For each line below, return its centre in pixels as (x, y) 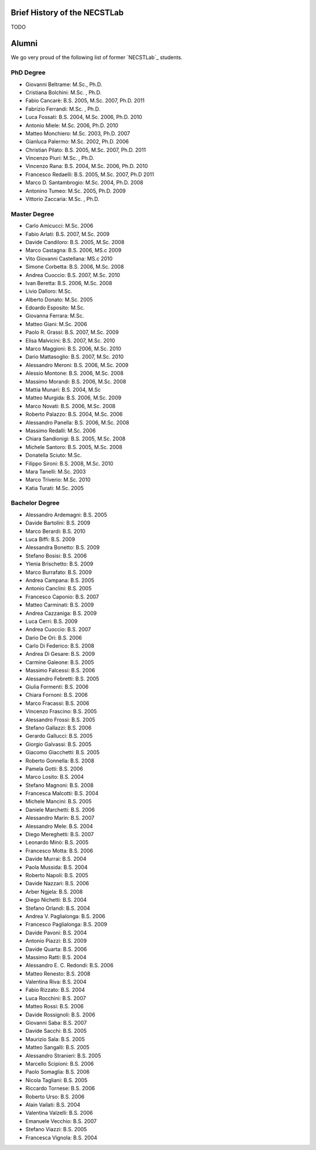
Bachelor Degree (35, 503)
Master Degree (32, 214)
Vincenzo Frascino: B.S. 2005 (61, 711)
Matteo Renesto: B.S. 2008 (58, 973)
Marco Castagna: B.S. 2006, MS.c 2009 (73, 250)
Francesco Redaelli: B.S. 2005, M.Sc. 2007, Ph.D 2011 (90, 174)
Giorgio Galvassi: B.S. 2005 (59, 744)
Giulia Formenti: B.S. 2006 (57, 687)
